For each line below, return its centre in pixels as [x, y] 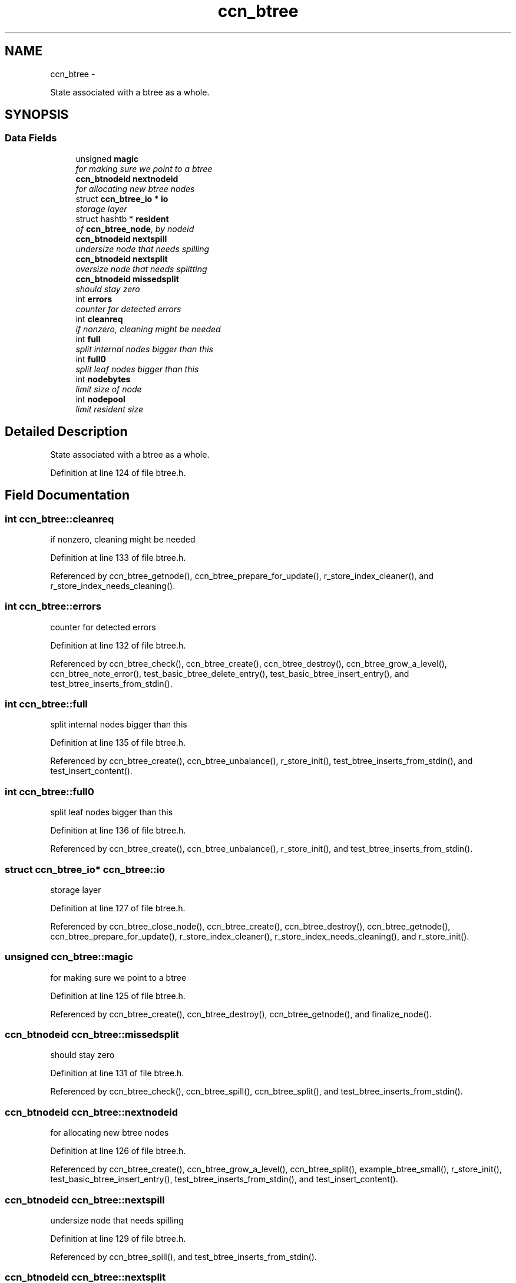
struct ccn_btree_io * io [122, 199]
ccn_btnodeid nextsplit [122, 259]
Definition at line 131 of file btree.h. [117, 1073]
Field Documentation [67, 495]
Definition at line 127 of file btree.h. [118, 908]
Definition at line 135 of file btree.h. [118, 743]
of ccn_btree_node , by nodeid [135, 229]
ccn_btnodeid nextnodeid [127, 178]
